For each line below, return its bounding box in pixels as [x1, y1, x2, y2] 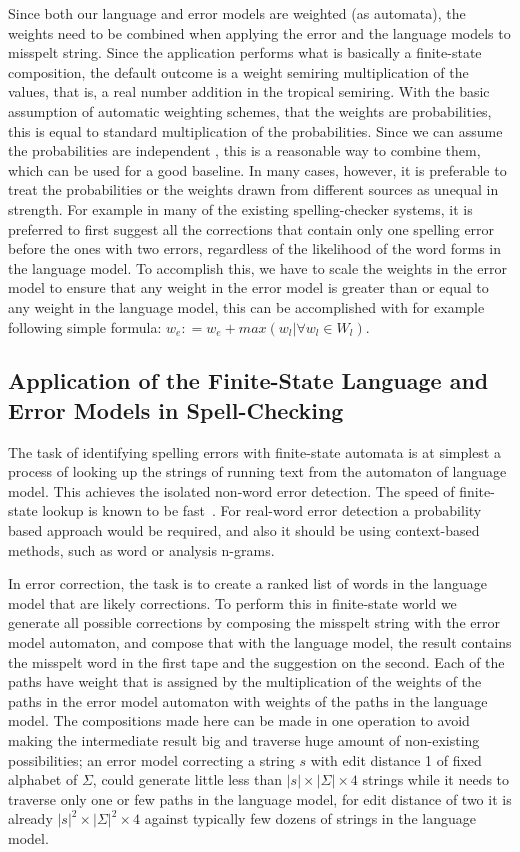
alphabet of [8, 769, 78, 790]
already [8, 808, 53, 829]
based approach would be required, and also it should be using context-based [8, 520, 480, 541]
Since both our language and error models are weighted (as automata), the [8, 3, 466, 23]
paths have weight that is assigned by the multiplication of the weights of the [8, 671, 482, 692]
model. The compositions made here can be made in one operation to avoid [8, 710, 470, 731]
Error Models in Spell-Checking [8, 394, 344, 425]
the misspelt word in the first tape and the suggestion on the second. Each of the [8, 651, 505, 672]
